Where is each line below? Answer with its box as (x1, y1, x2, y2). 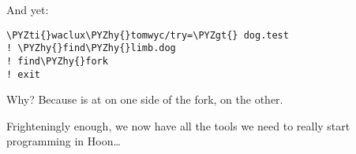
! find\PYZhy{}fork (6, 55, 108, 67)
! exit (6, 68, 40, 80)
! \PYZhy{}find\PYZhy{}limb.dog (6, 42, 176, 54)
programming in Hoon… (6, 133, 121, 149)
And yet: (6, 2, 49, 17)
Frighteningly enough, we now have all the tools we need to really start (6, 117, 350, 134)
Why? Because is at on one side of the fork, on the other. (6, 91, 283, 108)
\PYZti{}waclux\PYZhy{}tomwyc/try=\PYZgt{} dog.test (6, 29, 289, 41)
